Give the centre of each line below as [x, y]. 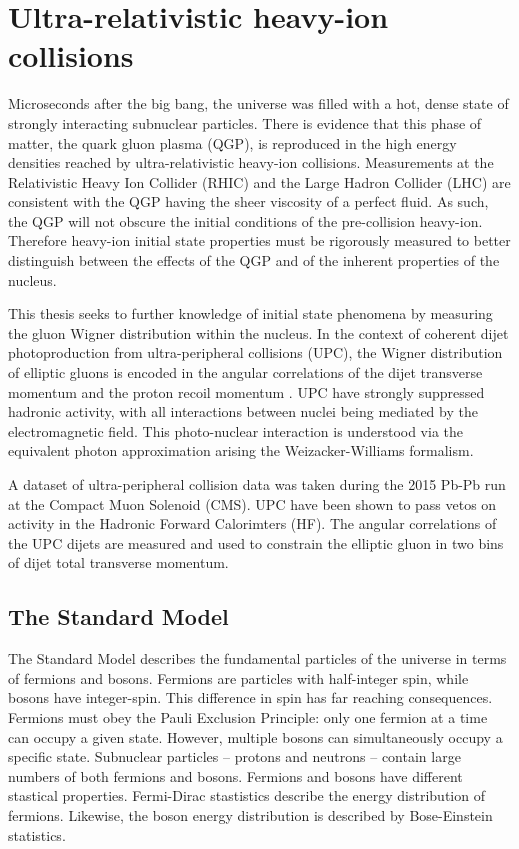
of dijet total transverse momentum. [118, 562]
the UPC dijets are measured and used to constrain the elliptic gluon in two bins [256, 542]
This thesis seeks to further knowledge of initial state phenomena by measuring [250, 313]
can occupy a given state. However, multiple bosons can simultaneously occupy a [255, 736]
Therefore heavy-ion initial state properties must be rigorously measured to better [259, 240]
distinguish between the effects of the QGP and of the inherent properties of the [254, 260]
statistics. [37, 834]
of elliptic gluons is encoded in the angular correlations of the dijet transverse [245, 372]
